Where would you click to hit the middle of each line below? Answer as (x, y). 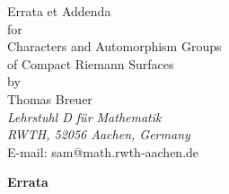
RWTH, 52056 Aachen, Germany (99, 134)
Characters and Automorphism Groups (114, 46)
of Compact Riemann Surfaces (91, 63)
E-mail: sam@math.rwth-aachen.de (103, 151)
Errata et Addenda (59, 11)
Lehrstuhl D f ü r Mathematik (84, 116)
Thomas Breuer (50, 98)
